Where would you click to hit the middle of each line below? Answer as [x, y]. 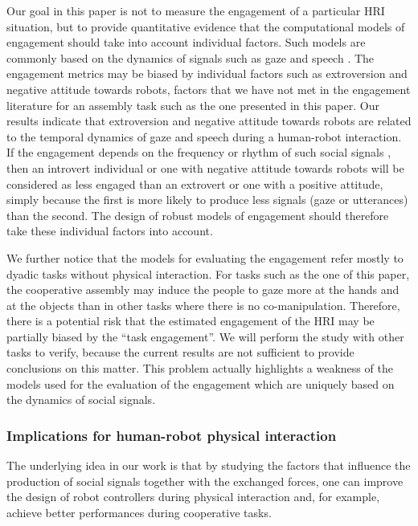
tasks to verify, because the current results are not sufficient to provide [180, 352]
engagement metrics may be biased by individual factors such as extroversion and [207, 73]
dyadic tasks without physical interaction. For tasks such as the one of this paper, [208, 273]
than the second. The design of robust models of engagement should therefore [198, 215]
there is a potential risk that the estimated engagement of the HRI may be [191, 321]
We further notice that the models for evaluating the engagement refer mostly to [205, 257]
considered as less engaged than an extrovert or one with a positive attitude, [195, 183]
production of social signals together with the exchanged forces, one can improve [205, 481]
